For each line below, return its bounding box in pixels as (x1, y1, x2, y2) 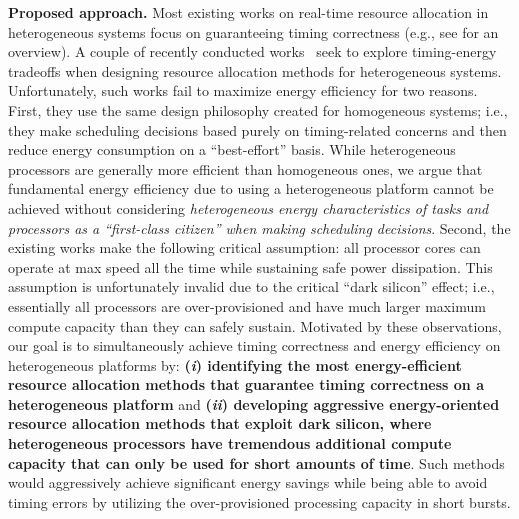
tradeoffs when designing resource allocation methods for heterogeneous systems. (8, 60, 502, 81)
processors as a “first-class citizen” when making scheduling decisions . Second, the (8, 217, 511, 238)
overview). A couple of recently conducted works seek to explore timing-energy (8, 41, 497, 62)
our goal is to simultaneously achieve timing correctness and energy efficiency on (8, 335, 501, 356)
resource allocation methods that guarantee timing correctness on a (8, 374, 484, 395)
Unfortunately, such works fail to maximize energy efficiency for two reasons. (8, 80, 478, 101)
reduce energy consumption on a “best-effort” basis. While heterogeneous (8, 139, 456, 160)
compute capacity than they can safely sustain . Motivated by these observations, (8, 315, 502, 336)
